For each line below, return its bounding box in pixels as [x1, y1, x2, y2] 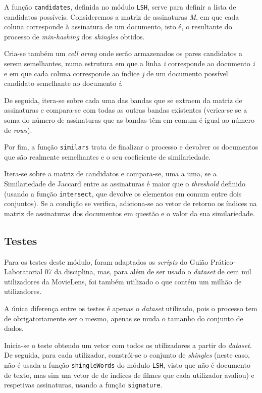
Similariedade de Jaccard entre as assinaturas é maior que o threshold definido [4, 178, 246, 189]
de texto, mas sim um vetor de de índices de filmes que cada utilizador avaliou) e [4, 369, 254, 380]
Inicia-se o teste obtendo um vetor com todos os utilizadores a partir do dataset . [4, 339, 252, 350]
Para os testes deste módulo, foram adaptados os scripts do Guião [4, 256, 208, 267]
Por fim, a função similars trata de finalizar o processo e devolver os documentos [4, 141, 258, 152]
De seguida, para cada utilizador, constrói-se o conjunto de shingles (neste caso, [4, 350, 250, 360]
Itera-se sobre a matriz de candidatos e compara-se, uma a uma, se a [4, 168, 217, 179]
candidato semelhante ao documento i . [4, 78, 123, 88]
